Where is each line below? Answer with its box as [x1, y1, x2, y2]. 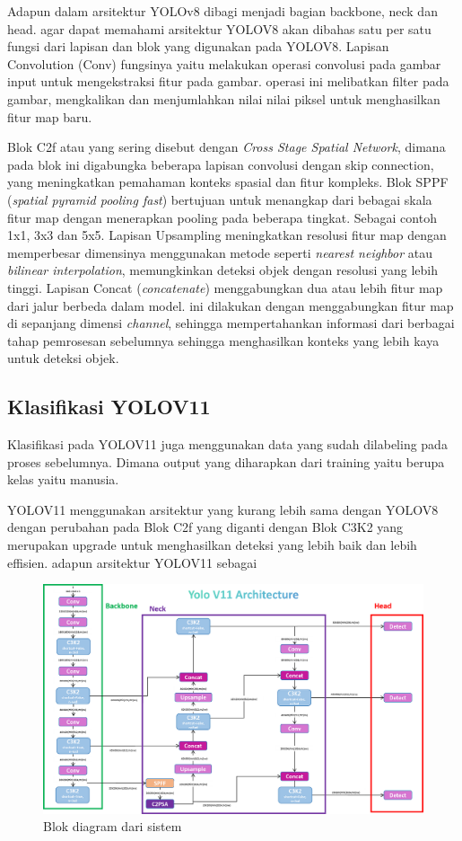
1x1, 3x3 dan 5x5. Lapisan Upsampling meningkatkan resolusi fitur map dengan [7, 226, 447, 244]
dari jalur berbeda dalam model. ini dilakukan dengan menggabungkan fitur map [7, 296, 454, 314]
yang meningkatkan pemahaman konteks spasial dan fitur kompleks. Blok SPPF [7, 173, 449, 191]
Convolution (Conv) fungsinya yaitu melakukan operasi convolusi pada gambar [7, 54, 441, 73]
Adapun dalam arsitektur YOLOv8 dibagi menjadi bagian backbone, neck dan [7, 2, 438, 20]
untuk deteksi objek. [7, 349, 119, 367]
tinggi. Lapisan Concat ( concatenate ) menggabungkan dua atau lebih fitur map [7, 278, 443, 297]
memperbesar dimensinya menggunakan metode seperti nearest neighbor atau [7, 243, 433, 261]
